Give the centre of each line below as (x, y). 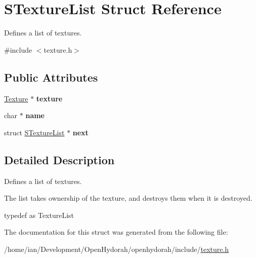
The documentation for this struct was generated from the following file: (116, 232)
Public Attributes (51, 77)
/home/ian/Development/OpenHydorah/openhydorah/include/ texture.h (117, 249)
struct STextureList (34, 132)
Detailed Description (59, 159)
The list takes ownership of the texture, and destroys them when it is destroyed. (128, 198)
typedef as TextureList (39, 215)
